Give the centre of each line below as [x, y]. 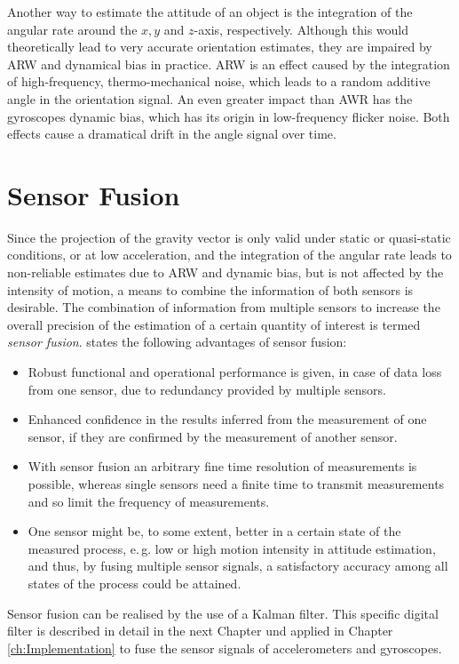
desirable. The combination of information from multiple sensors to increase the [224, 307]
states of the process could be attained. [135, 583]
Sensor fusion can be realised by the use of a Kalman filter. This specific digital [223, 613]
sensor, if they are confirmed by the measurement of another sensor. [213, 436]
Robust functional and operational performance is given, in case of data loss [235, 372]
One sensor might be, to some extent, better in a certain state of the [214, 531]
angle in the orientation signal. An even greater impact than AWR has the [210, 98]
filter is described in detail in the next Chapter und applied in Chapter [200, 631]
